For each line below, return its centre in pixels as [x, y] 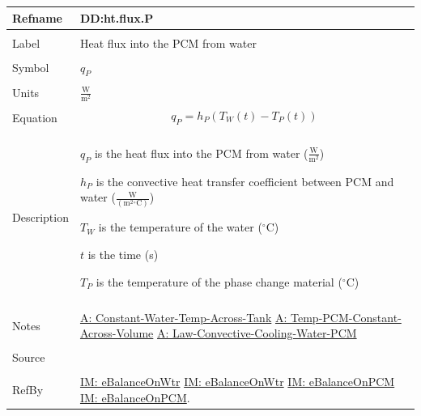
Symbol [31, 68]
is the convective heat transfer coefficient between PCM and [245, 181]
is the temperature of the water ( [180, 227]
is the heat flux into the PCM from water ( [201, 153]
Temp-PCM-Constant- [346, 317]
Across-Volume [117, 333]
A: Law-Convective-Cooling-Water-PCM [257, 333]
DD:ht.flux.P [117, 17]
